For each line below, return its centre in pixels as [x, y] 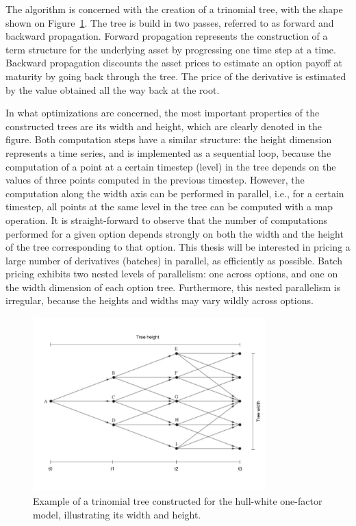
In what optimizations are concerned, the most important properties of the [163, 113]
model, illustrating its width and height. [117, 514]
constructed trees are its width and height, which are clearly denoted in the [164, 126]
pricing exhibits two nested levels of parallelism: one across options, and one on [172, 274]
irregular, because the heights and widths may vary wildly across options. [160, 300]
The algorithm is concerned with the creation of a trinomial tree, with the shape [174, 9]
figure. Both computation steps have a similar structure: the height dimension [169, 139]
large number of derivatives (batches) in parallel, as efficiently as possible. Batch [174, 260]
